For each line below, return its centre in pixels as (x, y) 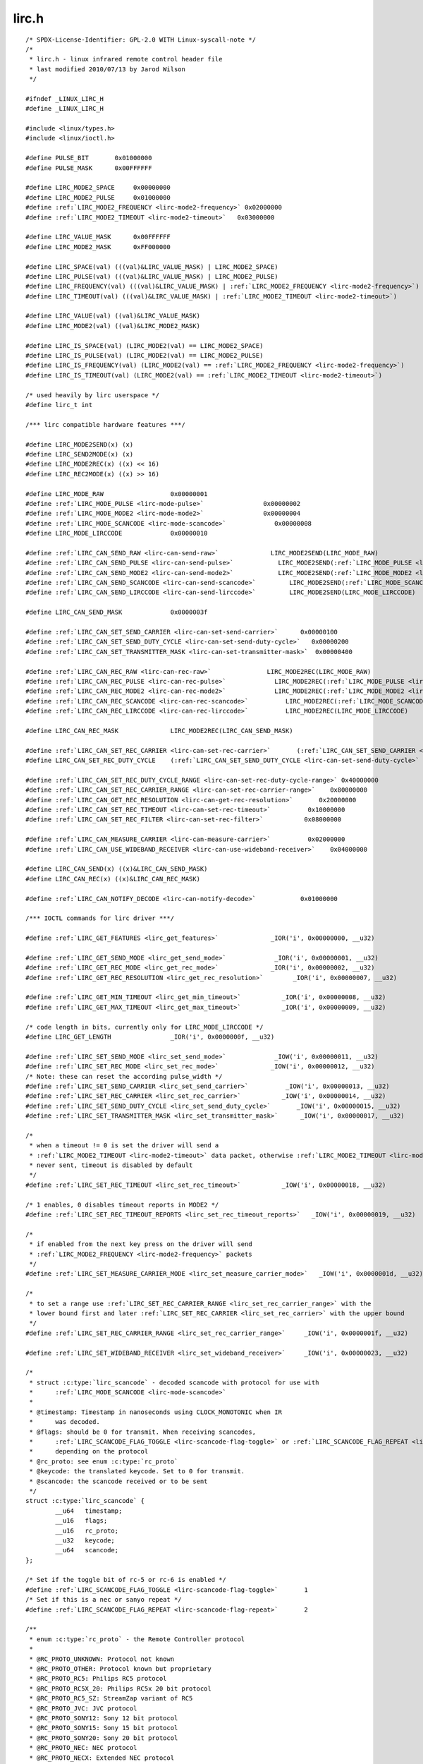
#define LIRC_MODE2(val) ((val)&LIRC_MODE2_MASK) (113, 326)
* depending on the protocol (89, 1451)
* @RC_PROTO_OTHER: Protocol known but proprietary (120, 1669)
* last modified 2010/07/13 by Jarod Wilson (108, 69)
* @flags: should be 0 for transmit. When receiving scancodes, (143, 1432)
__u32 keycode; (85, 1540)
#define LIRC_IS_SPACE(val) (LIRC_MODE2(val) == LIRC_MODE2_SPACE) (145, 345)
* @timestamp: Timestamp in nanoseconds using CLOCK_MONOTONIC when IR (155, 1412)
